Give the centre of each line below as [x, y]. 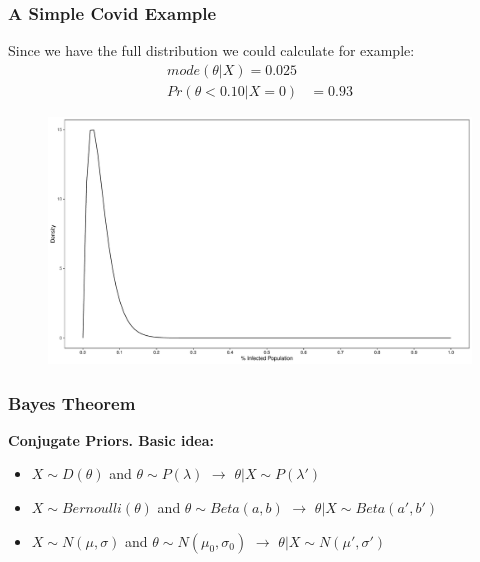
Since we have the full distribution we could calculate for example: [211, 50]
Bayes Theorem [72, 402]
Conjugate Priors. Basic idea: [111, 439]
